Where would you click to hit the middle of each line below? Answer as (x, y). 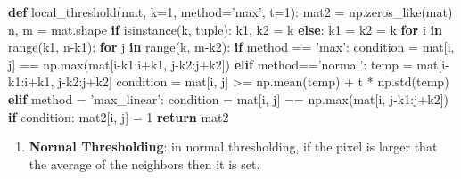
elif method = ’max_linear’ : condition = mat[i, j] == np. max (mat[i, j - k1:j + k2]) (229, 98)
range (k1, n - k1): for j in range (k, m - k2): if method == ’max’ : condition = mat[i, (231, 47)
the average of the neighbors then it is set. (144, 163)
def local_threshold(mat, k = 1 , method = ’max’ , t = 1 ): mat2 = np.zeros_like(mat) (230, 12)
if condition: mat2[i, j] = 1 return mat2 (119, 116)
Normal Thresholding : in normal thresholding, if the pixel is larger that (233, 146)
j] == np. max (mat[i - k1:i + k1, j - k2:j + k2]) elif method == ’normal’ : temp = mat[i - (229, 64)
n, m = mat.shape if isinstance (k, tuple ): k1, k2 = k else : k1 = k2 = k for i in (225, 29)
